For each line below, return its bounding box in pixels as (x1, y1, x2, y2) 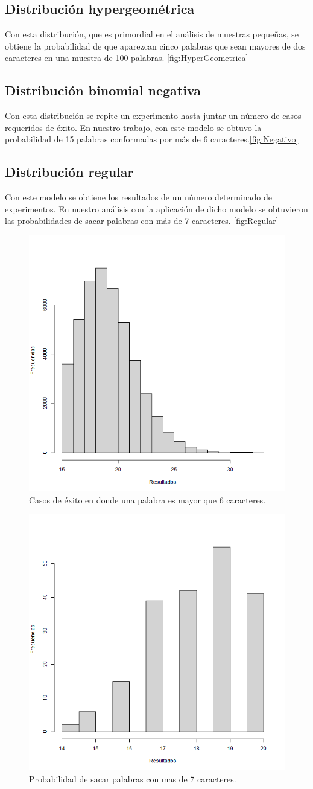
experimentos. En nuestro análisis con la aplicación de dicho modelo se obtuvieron (5, 202, 308, 215)
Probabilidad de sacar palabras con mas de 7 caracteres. (29, 772, 236, 785)
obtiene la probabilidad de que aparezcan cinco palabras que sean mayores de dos (5, 39, 306, 52)
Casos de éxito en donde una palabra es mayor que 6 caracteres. (29, 493, 266, 506)
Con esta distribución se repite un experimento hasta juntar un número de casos (5, 109, 302, 122)
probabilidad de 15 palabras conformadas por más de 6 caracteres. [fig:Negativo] (5, 133, 299, 145)
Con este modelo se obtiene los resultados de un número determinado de (5, 191, 273, 203)
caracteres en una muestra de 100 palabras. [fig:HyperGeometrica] (5, 51, 248, 64)
